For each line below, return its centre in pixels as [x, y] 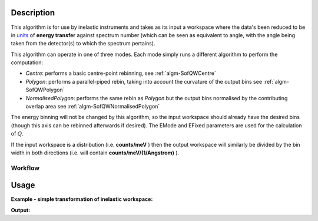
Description [33, 13]
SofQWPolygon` [45, 90]
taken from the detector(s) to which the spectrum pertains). [83, 44]
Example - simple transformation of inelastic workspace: [82, 199]
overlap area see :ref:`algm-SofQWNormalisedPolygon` [93, 107]
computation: [27, 62]
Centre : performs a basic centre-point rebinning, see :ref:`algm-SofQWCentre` [121, 73]
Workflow [25, 168]
